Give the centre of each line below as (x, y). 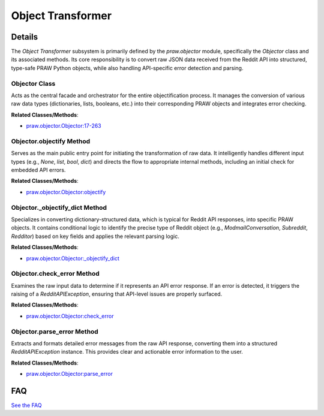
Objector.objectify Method (51, 141)
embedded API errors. (38, 170)
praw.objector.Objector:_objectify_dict (73, 258)
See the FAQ (26, 405)
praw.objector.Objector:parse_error (70, 374)
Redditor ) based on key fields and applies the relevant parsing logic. (95, 236)
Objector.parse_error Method (55, 331)
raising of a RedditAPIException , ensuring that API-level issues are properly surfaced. (117, 294)
